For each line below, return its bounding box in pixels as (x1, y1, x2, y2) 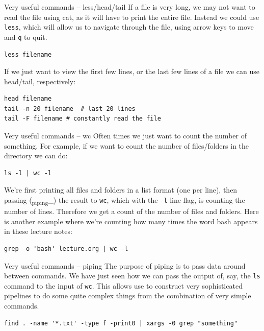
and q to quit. (4, 31, 47, 42)
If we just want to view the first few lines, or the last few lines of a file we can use (4, 66, 259, 77)
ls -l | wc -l (4, 169, 52, 177)
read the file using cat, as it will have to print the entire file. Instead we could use (4, 11, 259, 22)
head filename (4, 95, 52, 103)
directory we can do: (4, 150, 68, 161)
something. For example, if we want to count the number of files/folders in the (4, 140, 249, 151)
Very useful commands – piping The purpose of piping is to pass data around (4, 260, 246, 271)
